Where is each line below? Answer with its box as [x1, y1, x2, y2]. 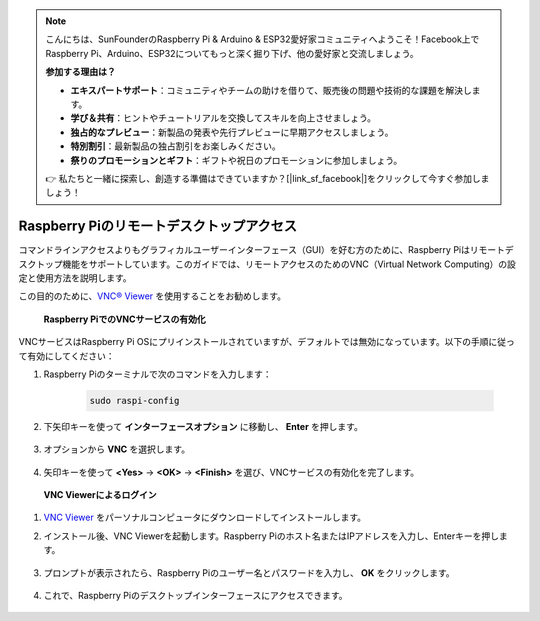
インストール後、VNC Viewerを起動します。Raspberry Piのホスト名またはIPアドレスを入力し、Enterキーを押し [43, 530, 500, 542]
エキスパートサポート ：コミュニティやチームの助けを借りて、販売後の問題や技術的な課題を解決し [70, 84, 472, 96]
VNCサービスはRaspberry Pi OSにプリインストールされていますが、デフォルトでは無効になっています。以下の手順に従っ [18, 336, 515, 348]
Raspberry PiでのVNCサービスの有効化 [43, 313, 206, 325]
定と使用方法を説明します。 [18, 271, 132, 284]
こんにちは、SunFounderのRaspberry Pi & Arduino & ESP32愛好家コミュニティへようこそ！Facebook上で [45, 33, 480, 45]
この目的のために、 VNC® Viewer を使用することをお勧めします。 [18, 290, 287, 302]
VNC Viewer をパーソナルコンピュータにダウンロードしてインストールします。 [43, 511, 367, 524]
